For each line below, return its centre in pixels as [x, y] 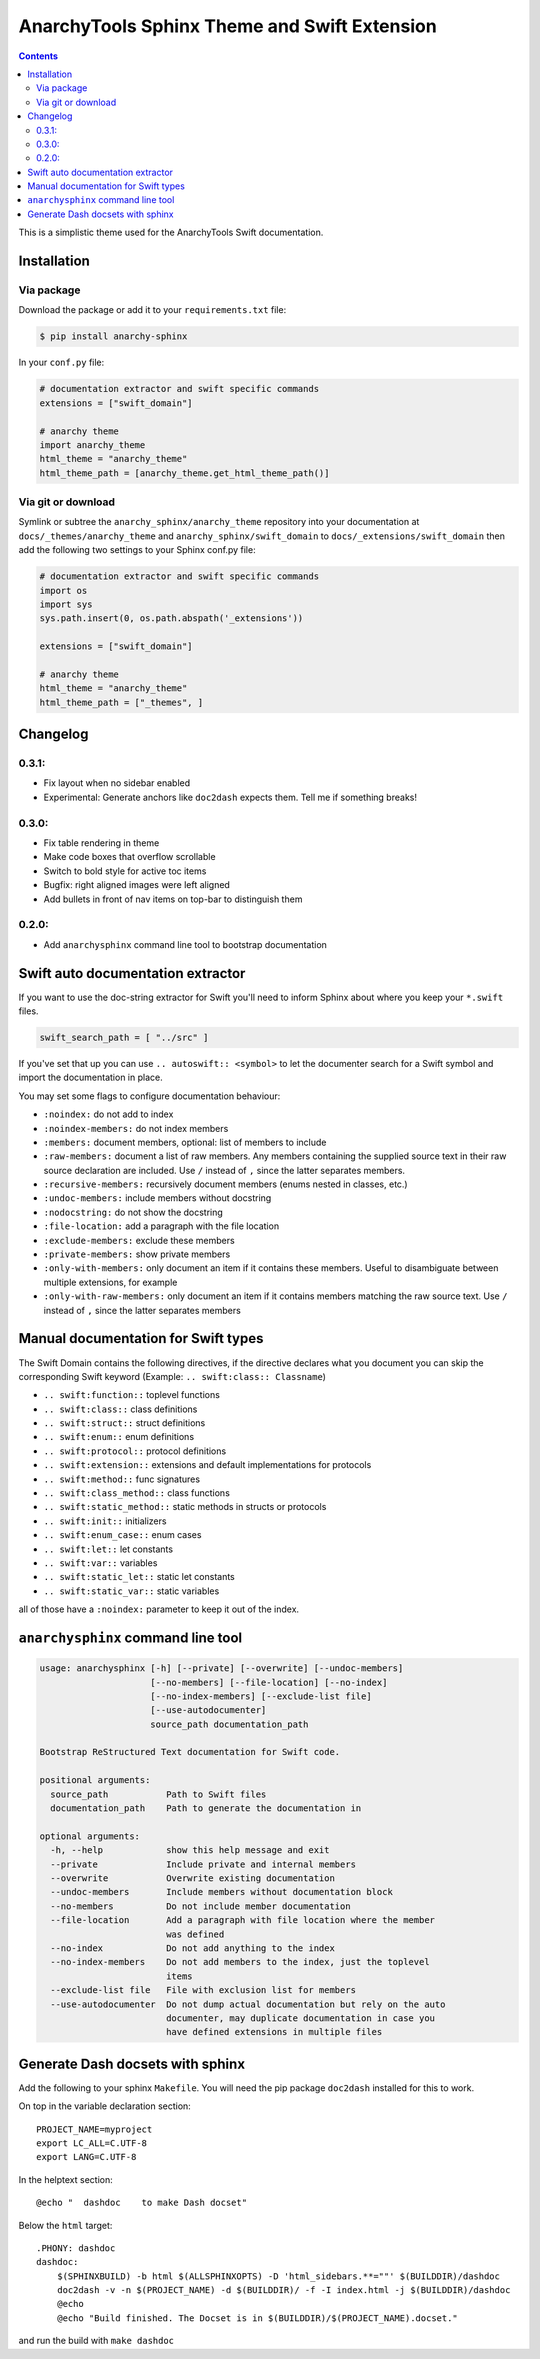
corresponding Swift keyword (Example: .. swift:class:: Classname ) [172, 1376]
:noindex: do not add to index [108, 1114]
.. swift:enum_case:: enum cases [122, 1535]
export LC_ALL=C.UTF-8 [92, 2143]
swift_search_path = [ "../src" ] [124, 1037]
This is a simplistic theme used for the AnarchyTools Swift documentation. [171, 232]
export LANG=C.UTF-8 [86, 2157]
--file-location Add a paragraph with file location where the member [242, 1920]
